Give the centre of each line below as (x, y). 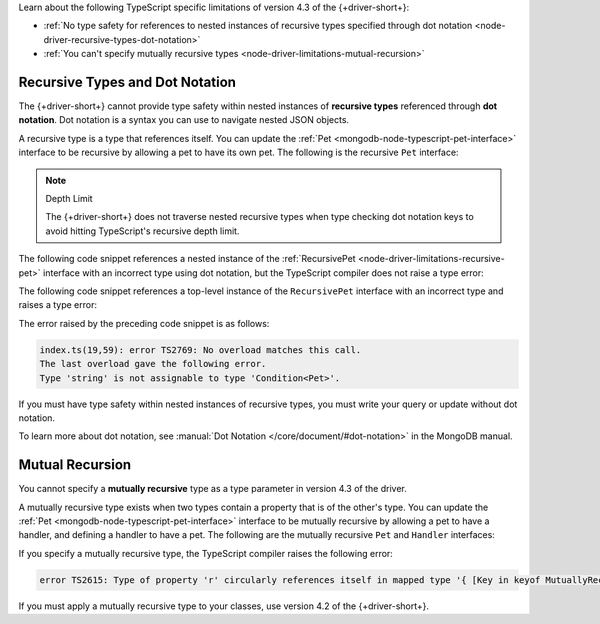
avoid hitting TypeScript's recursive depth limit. (142, 231)
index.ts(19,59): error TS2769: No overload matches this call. (200, 349)
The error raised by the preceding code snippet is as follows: (144, 323)
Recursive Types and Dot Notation (127, 81)
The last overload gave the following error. (153, 364)
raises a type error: (57, 305)
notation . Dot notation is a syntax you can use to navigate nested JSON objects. (184, 120)
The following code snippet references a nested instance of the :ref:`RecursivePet (187, 259)
